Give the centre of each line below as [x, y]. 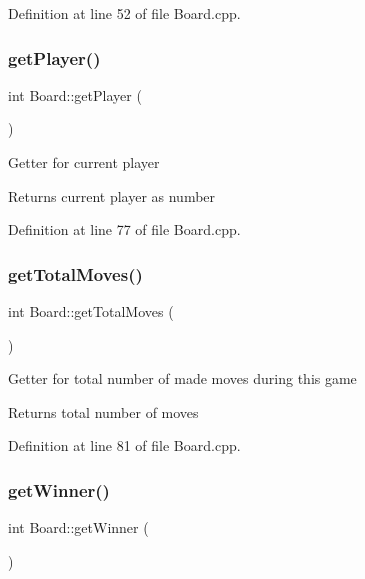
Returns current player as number [112, 195]
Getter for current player [84, 162]
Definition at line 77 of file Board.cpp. [124, 229]
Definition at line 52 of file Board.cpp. [124, 13]
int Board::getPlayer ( [75, 94]
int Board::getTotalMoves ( [91, 311]
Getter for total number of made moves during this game [182, 378]
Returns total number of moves [103, 411]
